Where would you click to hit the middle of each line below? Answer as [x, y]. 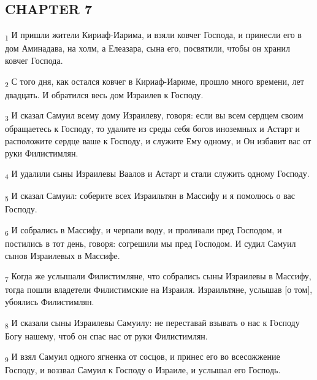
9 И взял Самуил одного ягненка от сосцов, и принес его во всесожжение [143, 357]
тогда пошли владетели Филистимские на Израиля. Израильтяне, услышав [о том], [159, 289]
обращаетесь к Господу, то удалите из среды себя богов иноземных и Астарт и [153, 129]
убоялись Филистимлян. [50, 302]
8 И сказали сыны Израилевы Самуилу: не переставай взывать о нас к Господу [152, 323]
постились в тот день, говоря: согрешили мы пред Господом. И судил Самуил [151, 243]
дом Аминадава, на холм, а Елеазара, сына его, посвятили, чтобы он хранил [147, 48]
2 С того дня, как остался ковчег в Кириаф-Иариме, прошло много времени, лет [155, 82]
